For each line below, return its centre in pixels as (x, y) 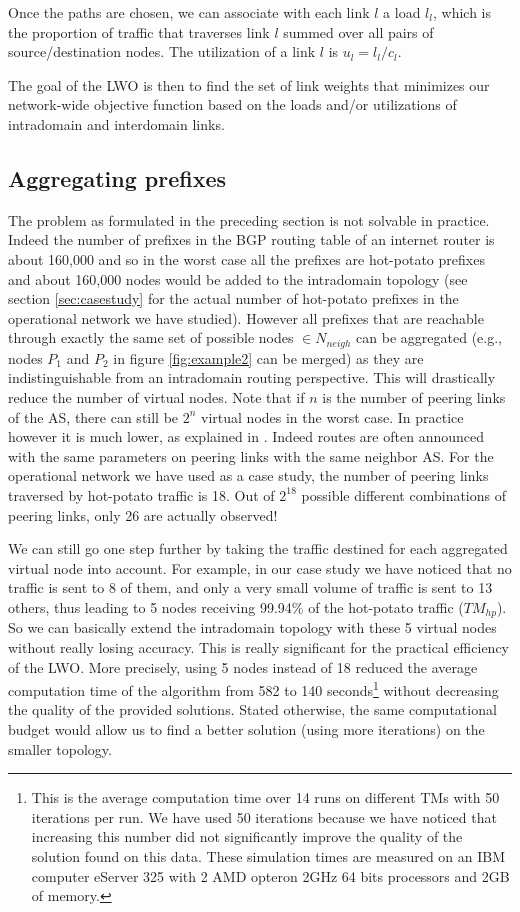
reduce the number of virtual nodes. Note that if (156, 396)
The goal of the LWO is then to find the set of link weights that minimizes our (249, 84)
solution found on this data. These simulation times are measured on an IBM (268, 855)
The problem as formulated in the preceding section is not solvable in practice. (249, 219)
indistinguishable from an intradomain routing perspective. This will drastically (252, 377)
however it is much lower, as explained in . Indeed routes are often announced (246, 436)
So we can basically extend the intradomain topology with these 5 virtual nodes (252, 627)
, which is (462, 12)
